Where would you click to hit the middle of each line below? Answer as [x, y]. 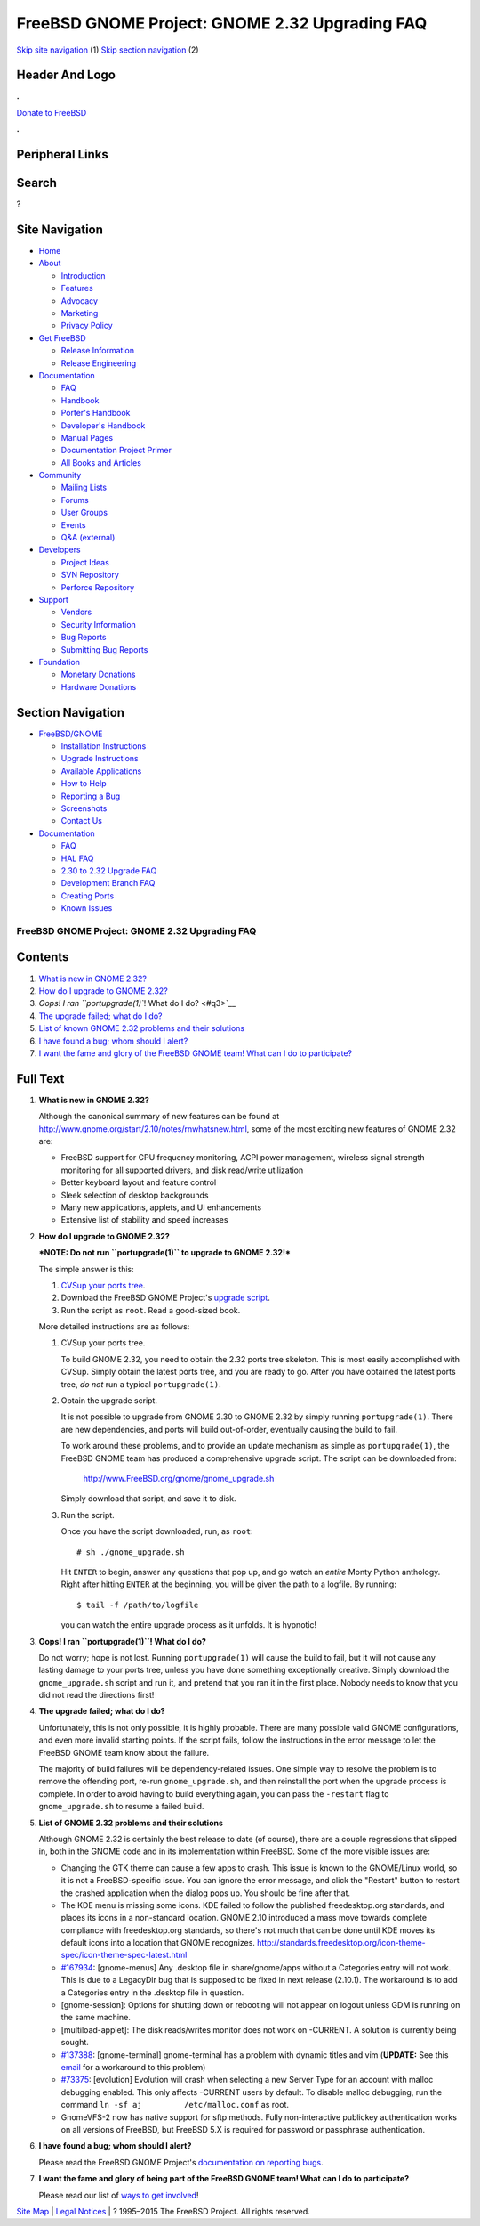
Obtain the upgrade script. [109, 1401]
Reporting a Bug [91, 796]
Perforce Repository [98, 587]
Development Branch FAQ [108, 883]
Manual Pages [87, 437]
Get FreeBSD [62, 337]
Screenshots [84, 808]
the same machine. [96, 2018]
